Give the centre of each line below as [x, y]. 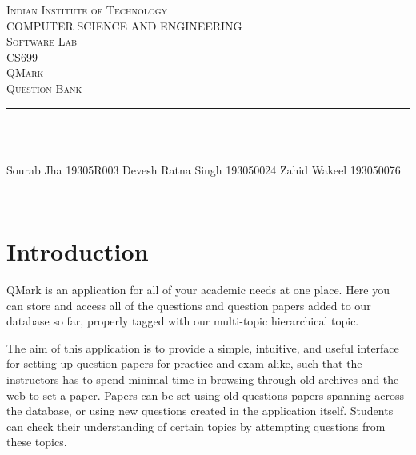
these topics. [37, 442]
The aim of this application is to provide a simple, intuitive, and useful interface [203, 347]
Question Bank [44, 88]
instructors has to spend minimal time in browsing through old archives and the [203, 379]
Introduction [78, 251]
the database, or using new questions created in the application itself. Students [200, 411]
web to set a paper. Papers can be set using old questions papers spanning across [205, 395]
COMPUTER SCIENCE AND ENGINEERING [124, 25]
